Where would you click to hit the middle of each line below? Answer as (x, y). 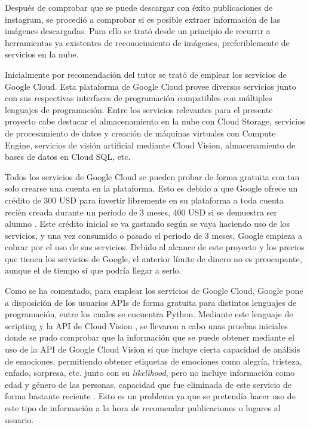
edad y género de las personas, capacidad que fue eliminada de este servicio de (148, 384)
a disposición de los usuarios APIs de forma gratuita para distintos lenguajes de (151, 302)
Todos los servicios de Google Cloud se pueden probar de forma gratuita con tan (152, 176)
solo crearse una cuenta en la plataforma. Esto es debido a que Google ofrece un (151, 188)
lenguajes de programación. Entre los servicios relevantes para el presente (139, 109)
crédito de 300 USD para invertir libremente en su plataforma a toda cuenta (144, 200)
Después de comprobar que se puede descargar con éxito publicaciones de (139, 7)
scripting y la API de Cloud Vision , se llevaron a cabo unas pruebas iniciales (146, 325)
